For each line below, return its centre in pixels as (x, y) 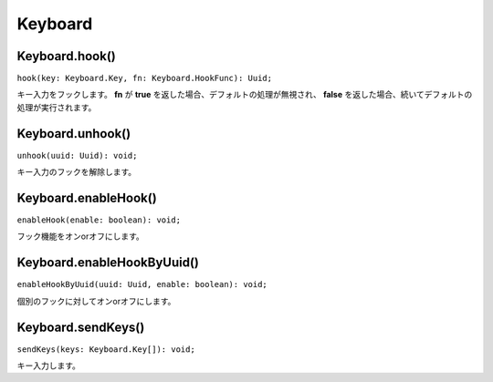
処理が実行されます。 (57, 107)
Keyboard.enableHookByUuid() (108, 263)
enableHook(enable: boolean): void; (99, 220)
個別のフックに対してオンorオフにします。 (96, 301)
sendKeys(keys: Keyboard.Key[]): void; (106, 349)
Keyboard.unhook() (74, 134)
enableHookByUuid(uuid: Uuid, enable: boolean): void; (142, 284)
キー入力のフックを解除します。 (77, 172)
